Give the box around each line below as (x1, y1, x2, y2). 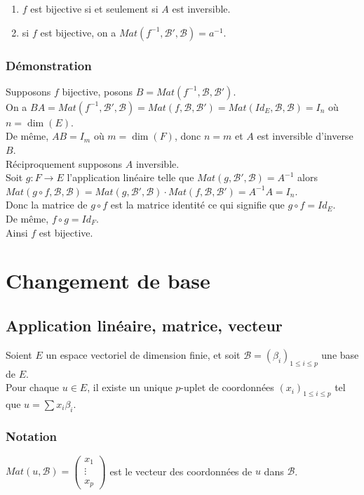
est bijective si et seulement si (30, 1, 159, 15)
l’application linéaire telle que (67, 170, 194, 185)
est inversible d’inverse (257, 128, 353, 143)
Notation (6, 427, 57, 444)
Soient (6, 347, 32, 362)
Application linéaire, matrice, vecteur (6, 314, 283, 336)
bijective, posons (62, 84, 133, 98)
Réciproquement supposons (6, 156, 123, 171)
